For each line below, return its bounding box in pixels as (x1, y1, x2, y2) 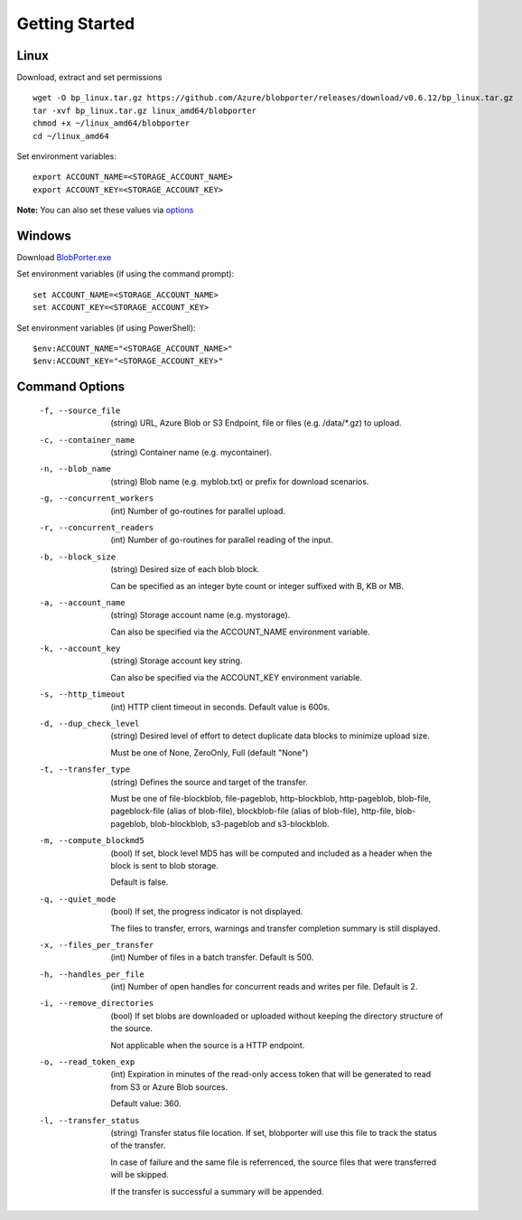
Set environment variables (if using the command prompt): (16, 268, 235, 279)
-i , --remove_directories (39, 999, 154, 1009)
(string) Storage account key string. (110, 655, 243, 666)
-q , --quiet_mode (39, 894, 117, 904)
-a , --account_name (39, 597, 126, 607)
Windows (16, 229, 71, 243)
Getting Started (16, 14, 135, 33)
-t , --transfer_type (39, 765, 131, 774)
